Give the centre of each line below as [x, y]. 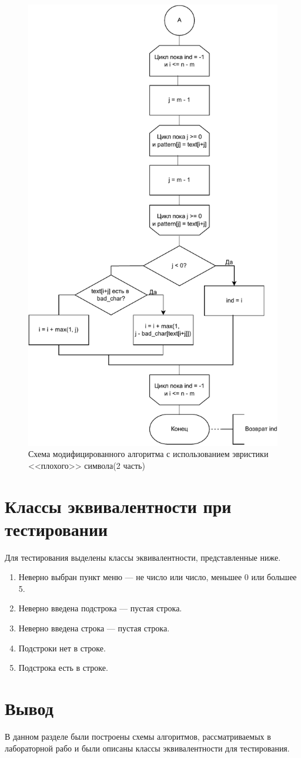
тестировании [56, 529]
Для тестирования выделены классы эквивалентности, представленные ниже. [143, 557]
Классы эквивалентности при [118, 506]
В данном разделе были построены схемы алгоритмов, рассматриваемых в [138, 736]
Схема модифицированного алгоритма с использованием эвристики [148, 454]
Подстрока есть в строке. [63, 668]
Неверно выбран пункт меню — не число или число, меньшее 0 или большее [158, 577]
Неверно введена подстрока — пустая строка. [100, 608]
